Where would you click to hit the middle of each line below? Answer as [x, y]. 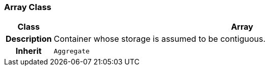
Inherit [29, 51]
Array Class [28, 7]
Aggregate [72, 51]
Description [29, 39]
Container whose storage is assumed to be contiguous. [160, 39]
